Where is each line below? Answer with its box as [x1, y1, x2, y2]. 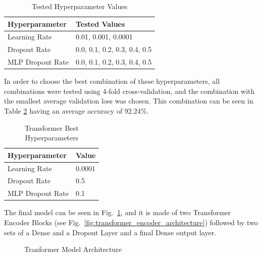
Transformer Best [24, 122, 79, 133]
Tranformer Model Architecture [24, 244, 122, 254]
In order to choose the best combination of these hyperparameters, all [4, 76, 220, 86]
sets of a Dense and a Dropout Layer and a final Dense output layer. [4, 227, 217, 237]
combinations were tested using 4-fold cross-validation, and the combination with [4, 85, 255, 96]
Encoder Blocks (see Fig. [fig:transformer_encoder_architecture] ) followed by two [4, 217, 258, 227]
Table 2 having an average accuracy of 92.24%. [4, 106, 149, 116]
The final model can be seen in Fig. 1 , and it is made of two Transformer [4, 207, 231, 218]
